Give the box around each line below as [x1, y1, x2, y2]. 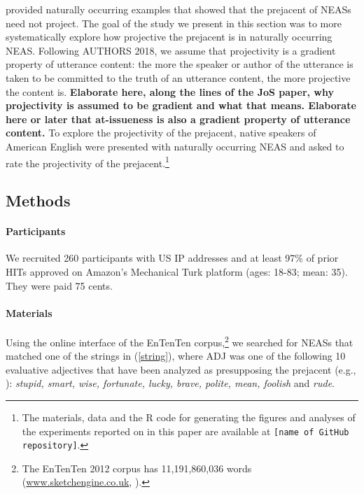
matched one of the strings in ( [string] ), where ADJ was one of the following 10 [6, 348, 346, 363]
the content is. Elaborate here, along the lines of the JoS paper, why [6, 84, 334, 99]
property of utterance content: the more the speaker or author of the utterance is [6, 57, 353, 71]
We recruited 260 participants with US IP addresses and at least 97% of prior [6, 250, 339, 265]
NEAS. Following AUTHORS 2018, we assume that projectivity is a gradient [6, 43, 336, 57]
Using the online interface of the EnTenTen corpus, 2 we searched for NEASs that [6, 332, 353, 349]
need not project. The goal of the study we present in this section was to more [6, 15, 342, 30]
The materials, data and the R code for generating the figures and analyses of [22, 409, 356, 424]
